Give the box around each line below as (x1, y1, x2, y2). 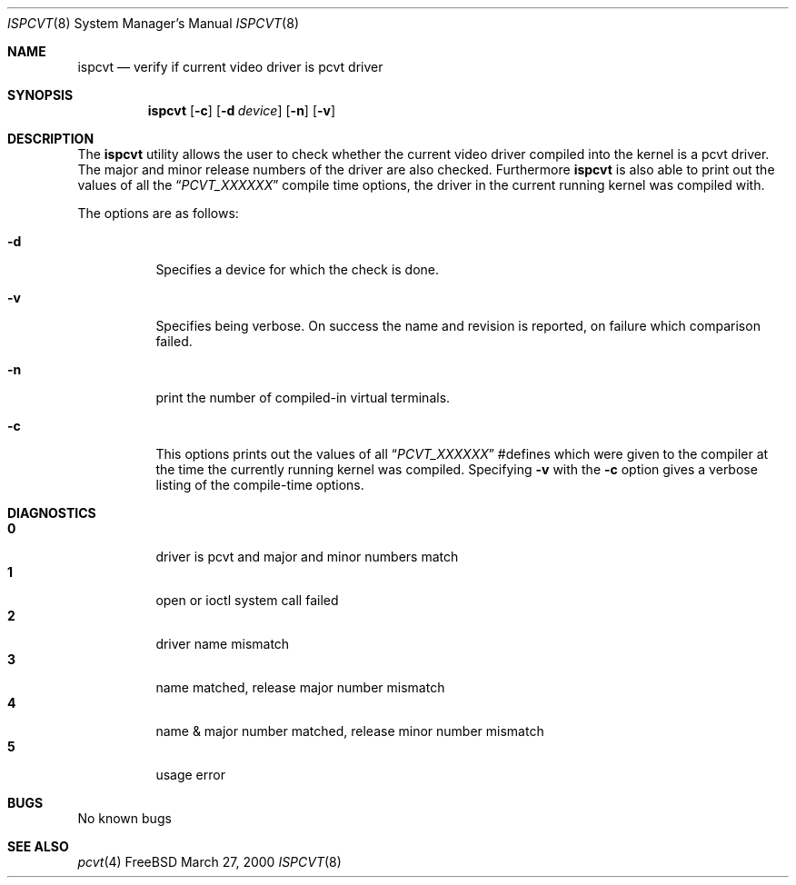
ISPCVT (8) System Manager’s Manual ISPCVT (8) (7, 15, 299, 31)
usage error (155, 767, 225, 782)
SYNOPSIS (7, 87, 74, 103)
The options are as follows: (77, 205, 239, 221)
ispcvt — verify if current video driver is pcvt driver (77, 59, 383, 75)
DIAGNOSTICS (7, 505, 96, 521)
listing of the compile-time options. (155, 477, 364, 492)
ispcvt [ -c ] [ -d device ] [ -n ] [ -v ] (147, 103, 336, 118)
